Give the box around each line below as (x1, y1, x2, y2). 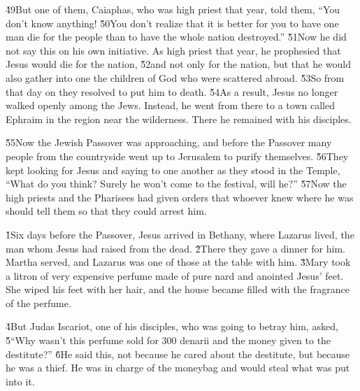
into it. (6, 374, 35, 388)
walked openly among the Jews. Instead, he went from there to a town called (6, 98, 335, 113)
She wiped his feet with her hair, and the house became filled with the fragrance (6, 282, 350, 297)
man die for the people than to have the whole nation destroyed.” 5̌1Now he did (6, 29, 347, 44)
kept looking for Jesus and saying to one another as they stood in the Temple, (6, 162, 340, 177)
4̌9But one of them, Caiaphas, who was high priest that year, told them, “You (6, 2, 340, 16)
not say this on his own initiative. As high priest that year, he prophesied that (6, 43, 341, 57)
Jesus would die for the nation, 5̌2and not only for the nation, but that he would (6, 57, 351, 71)
